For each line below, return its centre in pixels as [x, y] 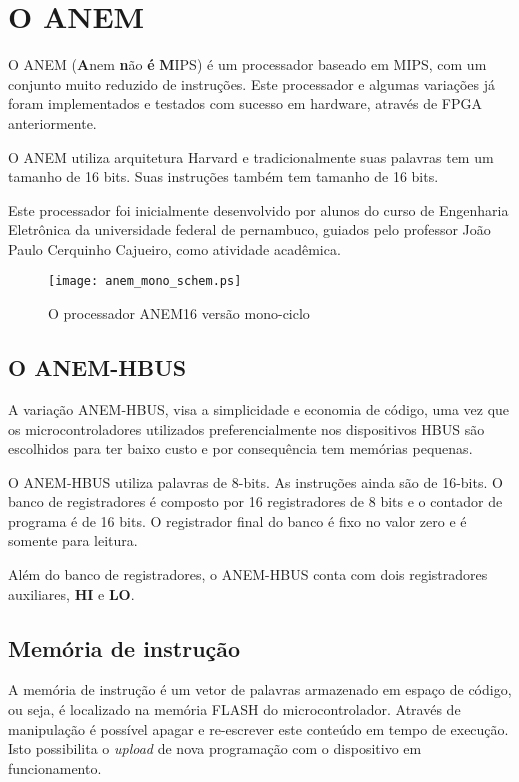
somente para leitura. [73, 540]
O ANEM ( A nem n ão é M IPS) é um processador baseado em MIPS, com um [247, 64]
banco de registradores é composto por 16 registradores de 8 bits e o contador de [255, 501]
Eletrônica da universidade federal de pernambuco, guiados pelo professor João [249, 229]
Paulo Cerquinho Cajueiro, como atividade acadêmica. [174, 248]
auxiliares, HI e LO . [71, 593]
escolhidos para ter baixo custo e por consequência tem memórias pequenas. [240, 448]
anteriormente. [52, 122]
